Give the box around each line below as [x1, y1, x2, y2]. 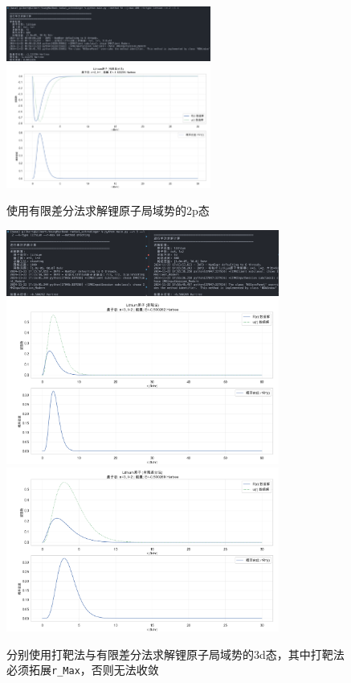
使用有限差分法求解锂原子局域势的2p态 [6, 202, 210, 219]
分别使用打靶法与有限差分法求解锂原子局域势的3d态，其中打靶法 [6, 645, 345, 662]
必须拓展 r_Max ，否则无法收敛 [6, 661, 159, 678]
